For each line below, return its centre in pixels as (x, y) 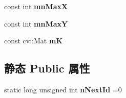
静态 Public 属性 (47, 68)
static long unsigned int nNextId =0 (63, 89)
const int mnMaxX (36, 6)
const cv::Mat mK (33, 41)
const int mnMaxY (36, 23)
